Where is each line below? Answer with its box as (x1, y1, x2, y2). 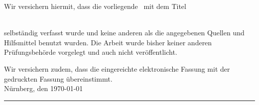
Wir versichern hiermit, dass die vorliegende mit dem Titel (4, 1, 186, 11)
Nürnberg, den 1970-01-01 (4, 83, 83, 94)
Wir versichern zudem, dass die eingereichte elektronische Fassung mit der (4, 63, 230, 74)
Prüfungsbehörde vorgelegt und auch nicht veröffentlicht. (4, 47, 177, 57)
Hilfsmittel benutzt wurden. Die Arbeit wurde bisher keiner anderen (4, 37, 212, 47)
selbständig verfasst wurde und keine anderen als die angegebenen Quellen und (4, 27, 245, 38)
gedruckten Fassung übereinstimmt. (4, 73, 113, 84)
